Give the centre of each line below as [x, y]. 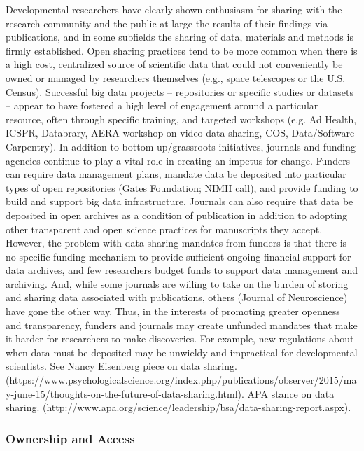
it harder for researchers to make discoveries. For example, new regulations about [180, 339]
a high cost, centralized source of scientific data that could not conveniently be [174, 64]
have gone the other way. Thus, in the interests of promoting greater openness [173, 311]
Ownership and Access [70, 438]
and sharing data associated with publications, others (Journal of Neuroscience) [177, 297]
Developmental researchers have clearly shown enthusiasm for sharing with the [174, 9]
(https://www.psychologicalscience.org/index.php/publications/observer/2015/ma [181, 380]
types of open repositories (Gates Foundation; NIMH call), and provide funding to [182, 187]
